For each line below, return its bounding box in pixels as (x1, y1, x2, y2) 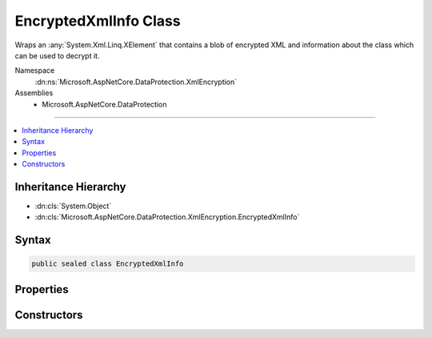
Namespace (14, 66, 55, 75)
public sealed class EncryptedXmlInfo (31, 259, 184, 268)
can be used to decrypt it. (14, 50, 100, 60)
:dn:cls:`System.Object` (34, 201, 112, 211)
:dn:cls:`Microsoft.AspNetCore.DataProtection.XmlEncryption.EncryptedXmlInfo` (34, 212, 300, 222)
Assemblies (14, 88, 54, 98)
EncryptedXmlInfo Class (14, 12, 181, 30)
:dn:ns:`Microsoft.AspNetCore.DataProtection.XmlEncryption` (34, 77, 238, 86)
